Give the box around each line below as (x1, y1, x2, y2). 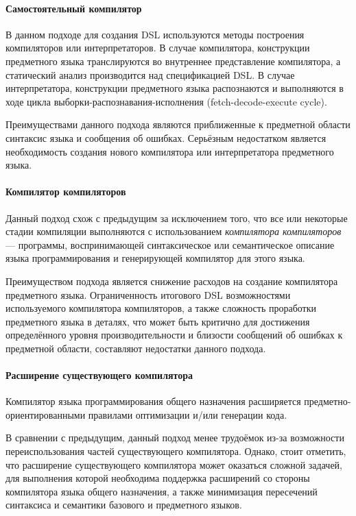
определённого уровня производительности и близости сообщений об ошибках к (5, 328, 343, 342)
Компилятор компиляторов (5, 184, 126, 199)
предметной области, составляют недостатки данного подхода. (5, 341, 266, 355)
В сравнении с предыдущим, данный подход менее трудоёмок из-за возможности (5, 430, 344, 445)
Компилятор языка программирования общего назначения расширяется (5, 394, 301, 408)
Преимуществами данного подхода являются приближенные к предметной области (5, 117, 351, 132)
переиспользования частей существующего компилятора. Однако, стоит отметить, (5, 444, 346, 458)
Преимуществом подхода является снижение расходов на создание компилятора (5, 273, 338, 288)
